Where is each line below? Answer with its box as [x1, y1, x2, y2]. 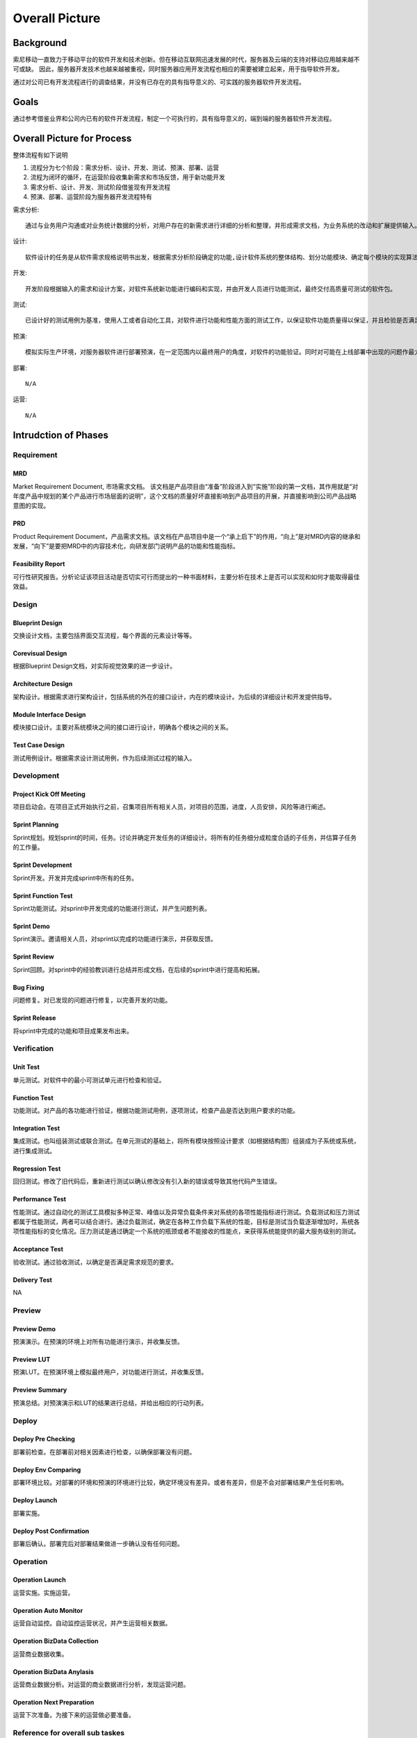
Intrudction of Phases [13, 429, 109, 441]
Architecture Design [13, 680, 73, 688]
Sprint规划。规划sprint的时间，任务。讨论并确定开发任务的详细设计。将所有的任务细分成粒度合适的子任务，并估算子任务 [13, 833, 357, 841]
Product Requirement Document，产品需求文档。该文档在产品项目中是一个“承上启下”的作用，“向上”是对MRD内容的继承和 [13, 532, 361, 540]
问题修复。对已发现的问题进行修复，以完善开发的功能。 [13, 996, 172, 1005]
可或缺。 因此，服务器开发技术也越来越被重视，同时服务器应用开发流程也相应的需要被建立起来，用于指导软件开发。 [13, 65, 343, 73]
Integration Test [13, 1123, 60, 1132]
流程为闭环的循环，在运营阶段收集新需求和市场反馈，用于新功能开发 [30, 173, 225, 181]
